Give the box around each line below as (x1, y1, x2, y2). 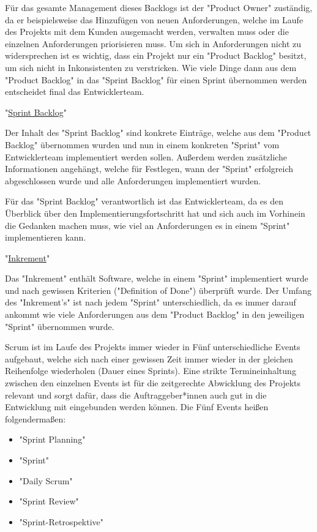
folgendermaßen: (5, 412, 66, 425)
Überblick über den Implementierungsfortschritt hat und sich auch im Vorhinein (5, 206, 305, 219)
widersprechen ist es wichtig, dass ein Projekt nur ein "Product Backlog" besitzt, (5, 49, 307, 62)
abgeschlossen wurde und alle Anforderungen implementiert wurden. (5, 174, 261, 187)
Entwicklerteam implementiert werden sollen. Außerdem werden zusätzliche (5, 150, 287, 163)
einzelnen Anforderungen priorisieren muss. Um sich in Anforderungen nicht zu (5, 37, 302, 50)
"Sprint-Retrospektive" (19, 515, 104, 528)
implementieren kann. (5, 231, 86, 244)
